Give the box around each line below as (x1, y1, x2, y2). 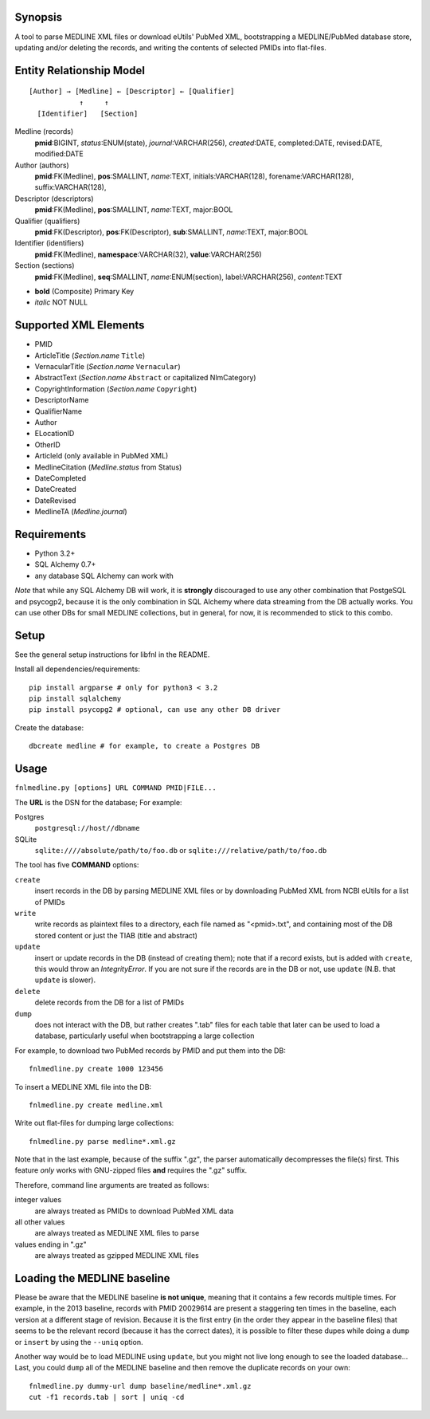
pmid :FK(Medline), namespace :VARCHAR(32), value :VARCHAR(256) (34, 250, 262, 259)
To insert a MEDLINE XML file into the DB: (14, 1082, 151, 1091)
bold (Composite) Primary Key (34, 286, 135, 296)
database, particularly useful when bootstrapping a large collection (34, 1031, 255, 1040)
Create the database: (14, 722, 84, 733)
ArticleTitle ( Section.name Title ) (34, 351, 146, 360)
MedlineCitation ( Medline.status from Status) (34, 462, 182, 472)
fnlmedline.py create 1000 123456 (29, 1064, 163, 1074)
